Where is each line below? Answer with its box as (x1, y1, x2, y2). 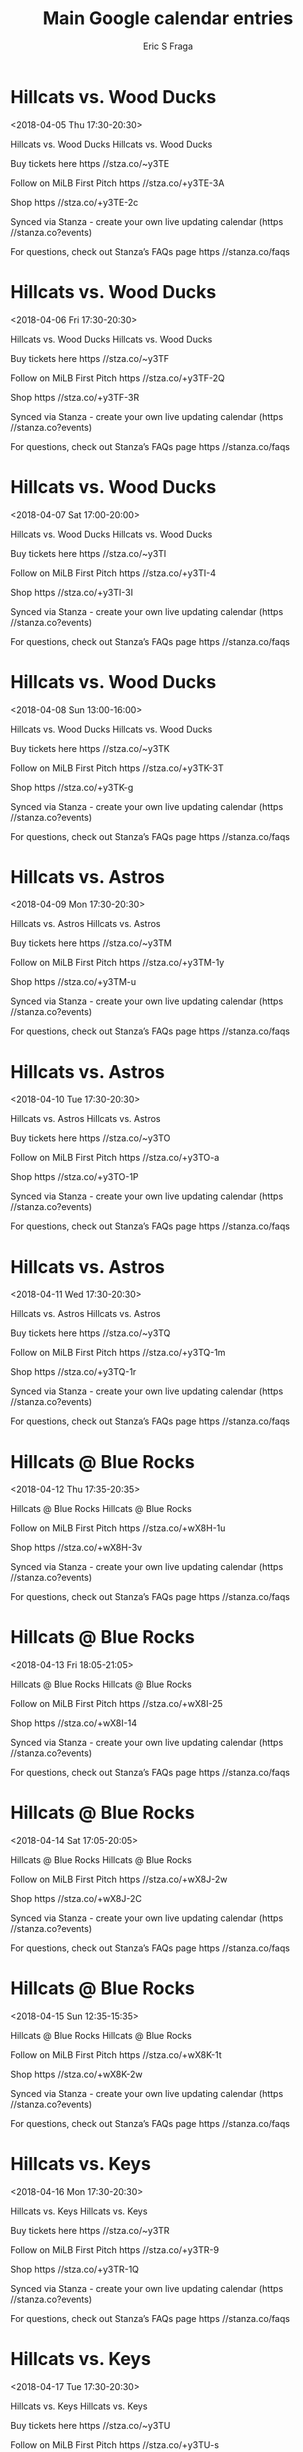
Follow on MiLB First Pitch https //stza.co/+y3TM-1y (10, 957, 225, 969)
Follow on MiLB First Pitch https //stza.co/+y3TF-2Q (10, 372, 225, 384)
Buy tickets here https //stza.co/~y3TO (10, 1132, 171, 1144)
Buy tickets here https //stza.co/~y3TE (10, 157, 170, 169)
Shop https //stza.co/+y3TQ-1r (10, 1366, 137, 1378)
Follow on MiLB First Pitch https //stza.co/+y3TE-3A (10, 177, 225, 189)
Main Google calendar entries (42, 7, 294, 30)
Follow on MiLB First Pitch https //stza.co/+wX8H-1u (10, 1522, 226, 1534)
